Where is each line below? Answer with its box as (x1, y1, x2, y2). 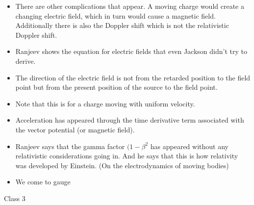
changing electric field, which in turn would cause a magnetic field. (15, 10, 216, 21)
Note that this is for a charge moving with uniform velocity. (15, 98, 195, 108)
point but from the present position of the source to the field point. (15, 82, 218, 92)
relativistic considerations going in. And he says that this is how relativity (15, 151, 238, 161)
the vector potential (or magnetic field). (15, 124, 135, 134)
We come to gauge (15, 177, 71, 187)
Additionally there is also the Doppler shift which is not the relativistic (15, 20, 229, 30)
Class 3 (4, 193, 25, 203)
